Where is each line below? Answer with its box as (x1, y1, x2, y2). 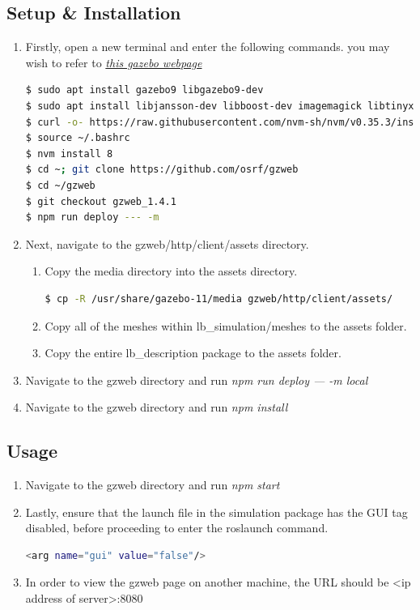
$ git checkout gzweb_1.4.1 (25, 195, 176, 207)
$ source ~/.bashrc (25, 132, 130, 144)
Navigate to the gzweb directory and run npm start (25, 476, 280, 493)
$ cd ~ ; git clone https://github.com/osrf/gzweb (25, 164, 299, 176)
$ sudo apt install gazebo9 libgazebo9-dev (25, 84, 264, 96)
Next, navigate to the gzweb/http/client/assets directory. (25, 235, 309, 252)
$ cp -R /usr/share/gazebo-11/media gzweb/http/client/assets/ (45, 292, 393, 305)
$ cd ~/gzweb (25, 179, 95, 191)
